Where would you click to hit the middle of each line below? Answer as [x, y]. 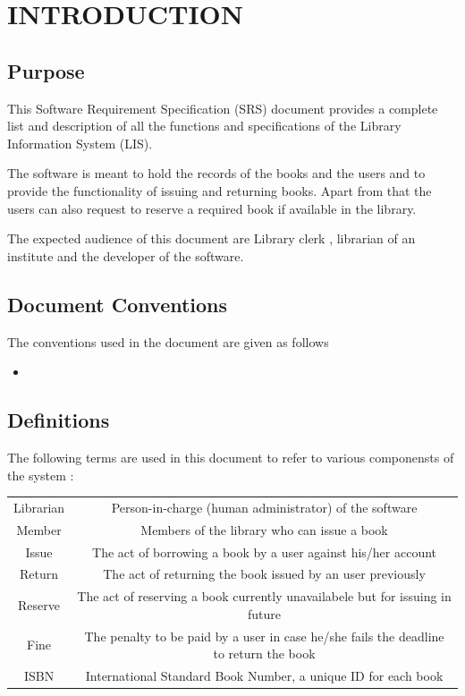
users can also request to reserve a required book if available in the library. [212, 208]
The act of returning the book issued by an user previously [264, 574]
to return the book [264, 654]
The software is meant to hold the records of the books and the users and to [216, 173]
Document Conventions [118, 304]
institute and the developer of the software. [126, 255]
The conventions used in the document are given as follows [168, 341]
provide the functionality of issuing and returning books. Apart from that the [220, 190]
